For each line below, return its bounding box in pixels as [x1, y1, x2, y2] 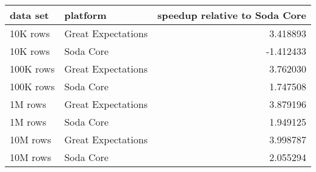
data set [10, 8, 49, 22]
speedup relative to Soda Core [157, 8, 306, 22]
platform [64, 8, 107, 22]
